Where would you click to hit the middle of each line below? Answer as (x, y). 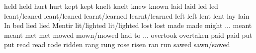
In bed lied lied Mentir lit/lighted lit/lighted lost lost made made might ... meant (128, 25)
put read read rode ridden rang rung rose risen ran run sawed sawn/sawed (117, 44)
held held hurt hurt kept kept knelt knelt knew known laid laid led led (111, 6)
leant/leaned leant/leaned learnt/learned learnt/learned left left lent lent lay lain (127, 15)
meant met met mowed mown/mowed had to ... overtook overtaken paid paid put (128, 35)
